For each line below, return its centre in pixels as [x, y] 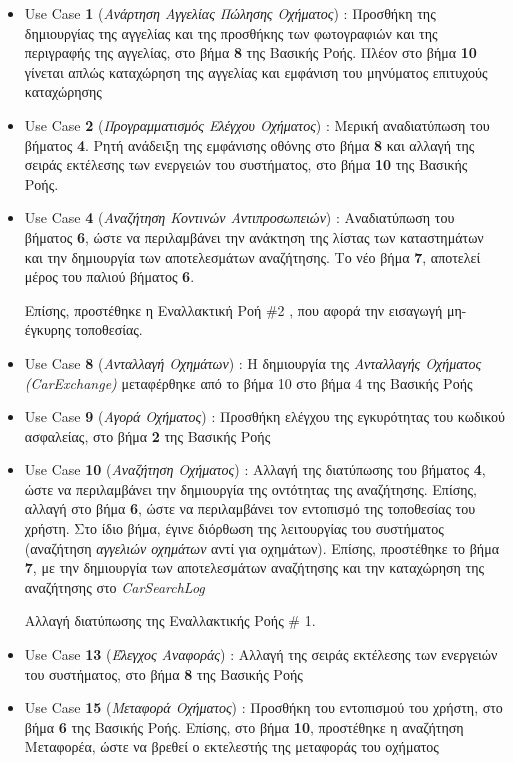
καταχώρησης [63, 91]
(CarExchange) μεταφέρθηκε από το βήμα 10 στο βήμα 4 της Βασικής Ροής [248, 382]
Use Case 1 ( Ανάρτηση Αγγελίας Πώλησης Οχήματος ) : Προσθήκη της [230, 13]
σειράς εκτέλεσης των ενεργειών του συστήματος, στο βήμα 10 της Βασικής [246, 164]
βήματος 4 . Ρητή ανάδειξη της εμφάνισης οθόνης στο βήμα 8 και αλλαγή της [249, 144]
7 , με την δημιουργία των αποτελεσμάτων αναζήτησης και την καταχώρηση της [254, 567]
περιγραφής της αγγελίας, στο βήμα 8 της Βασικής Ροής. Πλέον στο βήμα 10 [250, 52]
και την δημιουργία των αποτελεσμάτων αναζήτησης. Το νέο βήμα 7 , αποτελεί [252, 256]
